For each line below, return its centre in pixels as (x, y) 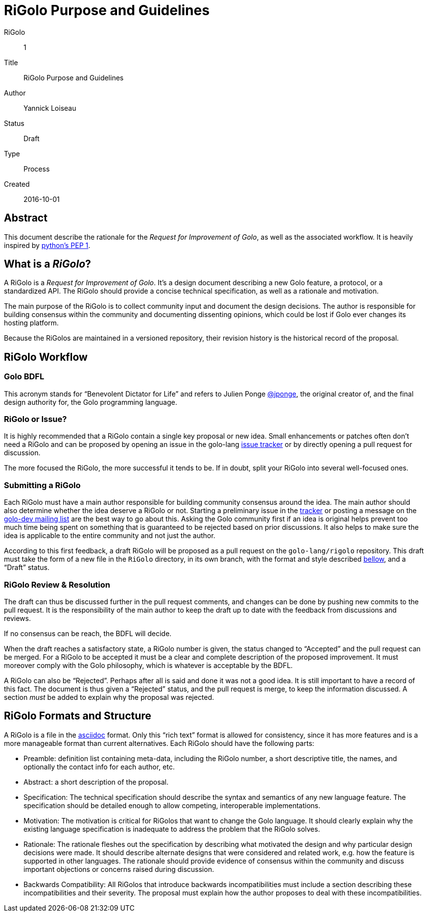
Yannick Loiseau (50, 108)
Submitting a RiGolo (42, 485)
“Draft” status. (27, 568)
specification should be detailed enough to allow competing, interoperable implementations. (172, 805)
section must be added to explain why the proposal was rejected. (109, 697)
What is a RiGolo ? (48, 264)
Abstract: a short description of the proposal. (96, 782)
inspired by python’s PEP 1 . (47, 245)
